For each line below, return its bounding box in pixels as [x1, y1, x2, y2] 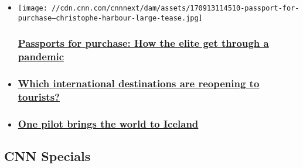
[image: [18, 4, 47, 12]
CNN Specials [4, 147, 91, 165]
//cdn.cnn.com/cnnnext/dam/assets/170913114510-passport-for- [52, 4, 299, 12]
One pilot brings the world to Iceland [18, 116, 199, 131]
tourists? [18, 89, 60, 104]
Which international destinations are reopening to [18, 76, 260, 90]
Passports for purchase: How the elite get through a [18, 36, 269, 50]
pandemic [18, 49, 64, 64]
